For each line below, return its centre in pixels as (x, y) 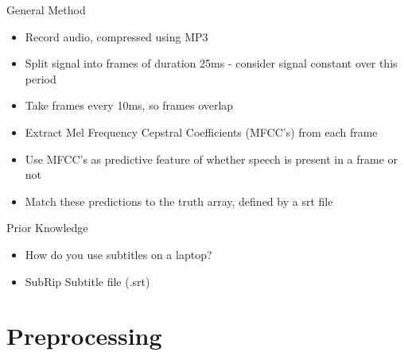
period (41, 78)
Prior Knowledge (47, 228)
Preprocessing (84, 336)
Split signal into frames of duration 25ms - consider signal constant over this (211, 63)
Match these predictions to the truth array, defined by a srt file (179, 201)
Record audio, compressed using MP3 (117, 36)
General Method (46, 10)
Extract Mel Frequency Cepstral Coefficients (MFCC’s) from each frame (201, 132)
